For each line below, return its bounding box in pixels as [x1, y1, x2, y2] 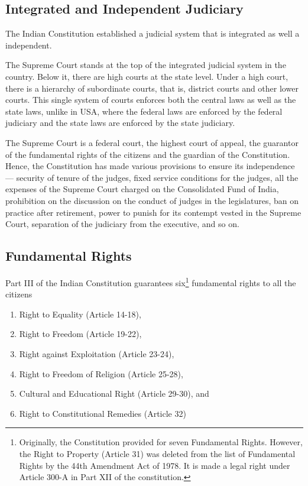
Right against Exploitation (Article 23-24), [19, 347, 174, 359]
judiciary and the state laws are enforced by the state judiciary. [5, 116, 235, 129]
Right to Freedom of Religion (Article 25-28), [19, 367, 183, 380]
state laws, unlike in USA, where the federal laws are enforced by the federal [5, 105, 283, 117]
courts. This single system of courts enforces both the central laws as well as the [5, 93, 296, 106]
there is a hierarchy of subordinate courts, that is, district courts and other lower [5, 82, 299, 94]
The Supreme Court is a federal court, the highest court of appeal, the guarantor [5, 136, 299, 148]
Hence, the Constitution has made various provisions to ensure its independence [5, 160, 295, 172]
